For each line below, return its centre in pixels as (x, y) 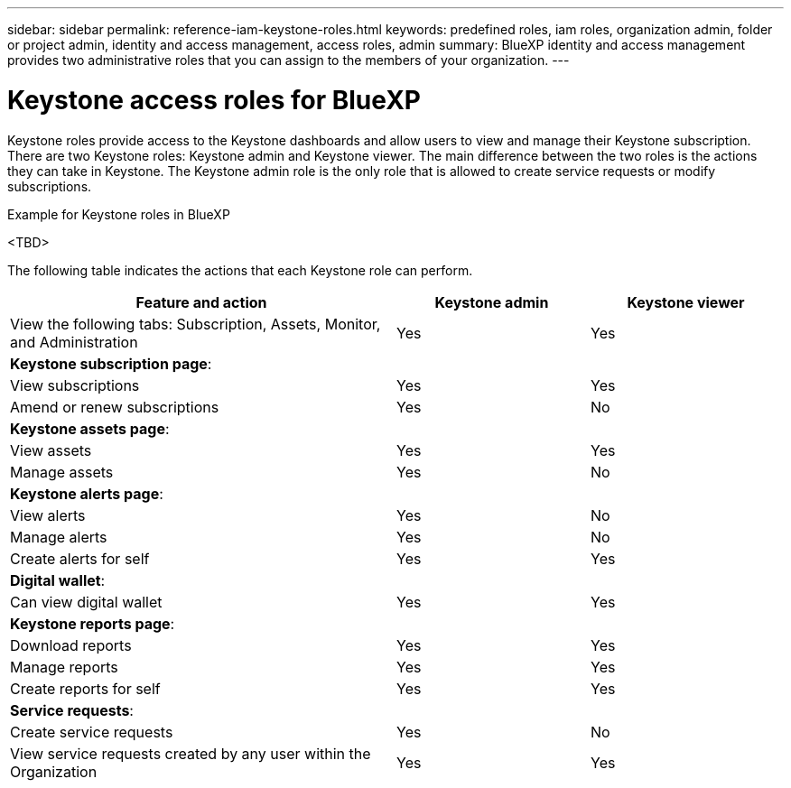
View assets (51, 450)
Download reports (71, 645)
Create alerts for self (80, 558)
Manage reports (64, 667)
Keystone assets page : (90, 428)
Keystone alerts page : (87, 493)
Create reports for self (85, 688)
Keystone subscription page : (111, 363)
